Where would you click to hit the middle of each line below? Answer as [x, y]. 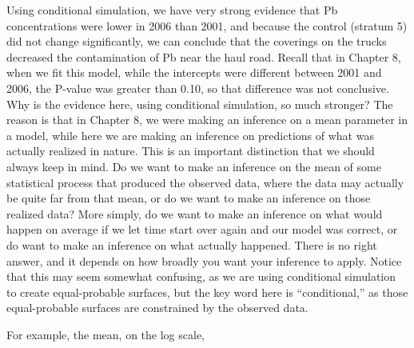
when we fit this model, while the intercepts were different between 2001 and [194, 72]
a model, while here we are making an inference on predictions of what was [190, 135]
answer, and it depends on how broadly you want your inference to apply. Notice [204, 260]
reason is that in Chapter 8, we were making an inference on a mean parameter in [207, 120]
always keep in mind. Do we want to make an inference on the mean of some [194, 166]
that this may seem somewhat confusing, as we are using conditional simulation [201, 276]
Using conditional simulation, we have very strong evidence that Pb [172, 10]
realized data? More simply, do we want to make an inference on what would [195, 213]
